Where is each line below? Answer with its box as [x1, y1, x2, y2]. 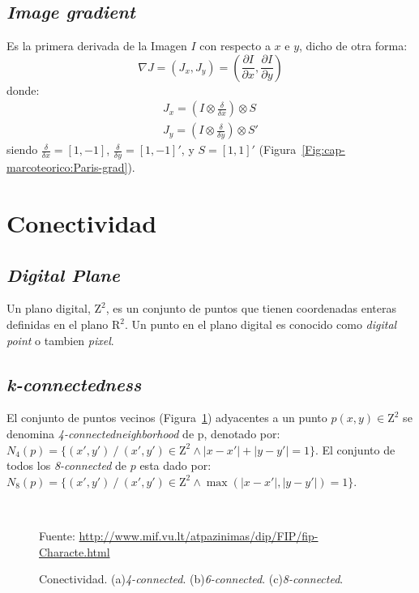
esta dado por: [139, 457, 212, 474]
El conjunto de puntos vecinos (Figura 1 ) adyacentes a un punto [6, 409, 327, 426]
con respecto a [199, 37, 271, 54]
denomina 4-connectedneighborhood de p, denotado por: [6, 425, 280, 442]
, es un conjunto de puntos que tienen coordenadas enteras [105, 300, 396, 317]
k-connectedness [6, 371, 142, 396]
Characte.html [39, 543, 110, 560]
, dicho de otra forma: [299, 37, 408, 54]
